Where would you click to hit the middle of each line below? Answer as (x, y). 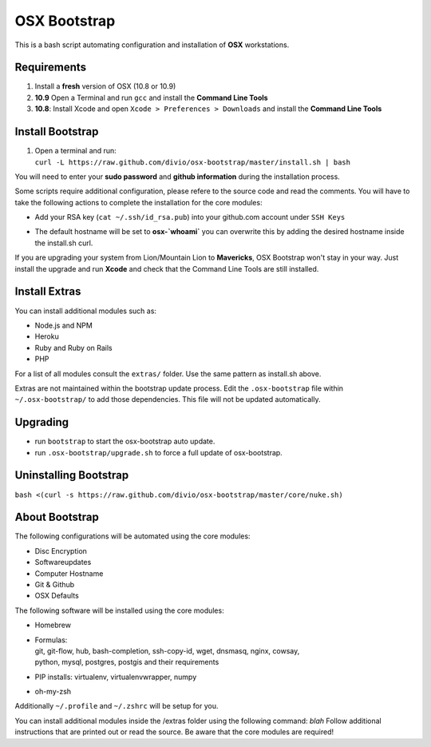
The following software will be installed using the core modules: (119, 610)
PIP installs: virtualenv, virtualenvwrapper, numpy (116, 677)
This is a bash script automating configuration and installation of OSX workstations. (152, 45)
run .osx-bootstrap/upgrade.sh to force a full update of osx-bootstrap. (158, 452)
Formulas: (51, 640)
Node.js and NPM (64, 325)
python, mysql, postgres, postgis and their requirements (127, 662)
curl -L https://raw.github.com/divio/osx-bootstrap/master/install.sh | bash (193, 162)
